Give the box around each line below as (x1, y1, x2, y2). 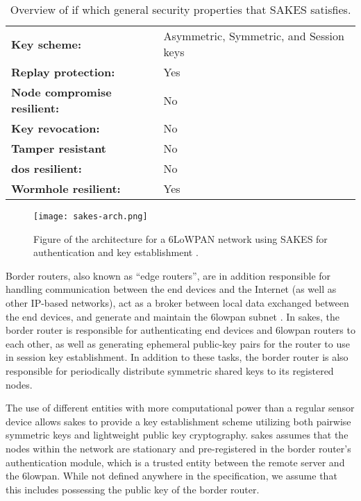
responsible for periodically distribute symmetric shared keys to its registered (6, 364, 334, 377)
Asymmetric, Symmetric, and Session (163, 28, 344, 44)
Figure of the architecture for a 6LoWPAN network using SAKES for (33, 231, 328, 246)
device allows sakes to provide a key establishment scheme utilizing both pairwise (6, 414, 351, 428)
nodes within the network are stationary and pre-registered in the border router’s (6, 441, 351, 455)
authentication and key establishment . (33, 245, 199, 260)
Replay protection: (11, 64, 115, 80)
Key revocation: (11, 120, 100, 136)
